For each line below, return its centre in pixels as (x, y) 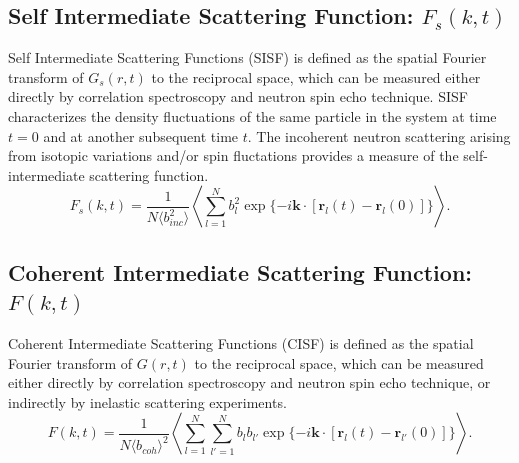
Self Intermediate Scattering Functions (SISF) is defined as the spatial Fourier (247, 57)
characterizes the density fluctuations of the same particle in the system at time (252, 115)
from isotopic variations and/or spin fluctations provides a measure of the (233, 155)
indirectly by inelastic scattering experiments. (147, 401)
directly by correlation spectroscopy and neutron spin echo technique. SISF (238, 96)
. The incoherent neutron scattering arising (379, 135)
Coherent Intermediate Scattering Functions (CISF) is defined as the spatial (241, 342)
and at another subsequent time (141, 135)
